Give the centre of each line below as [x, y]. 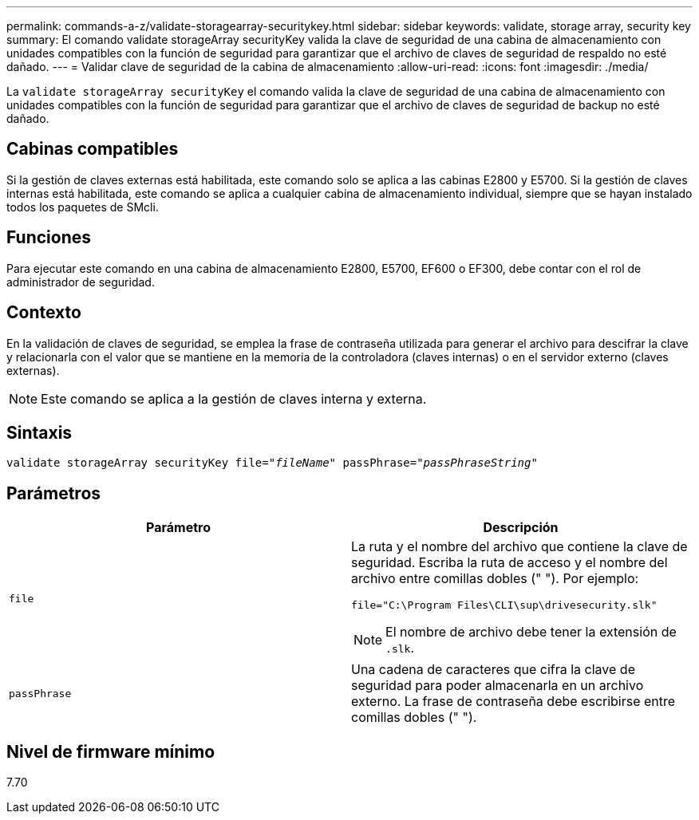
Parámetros [54, 493]
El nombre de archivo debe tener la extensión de [531, 632]
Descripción [521, 528]
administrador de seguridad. [81, 282]
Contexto [44, 313]
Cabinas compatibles [93, 149]
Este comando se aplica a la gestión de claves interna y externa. [234, 398]
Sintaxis [39, 432]
